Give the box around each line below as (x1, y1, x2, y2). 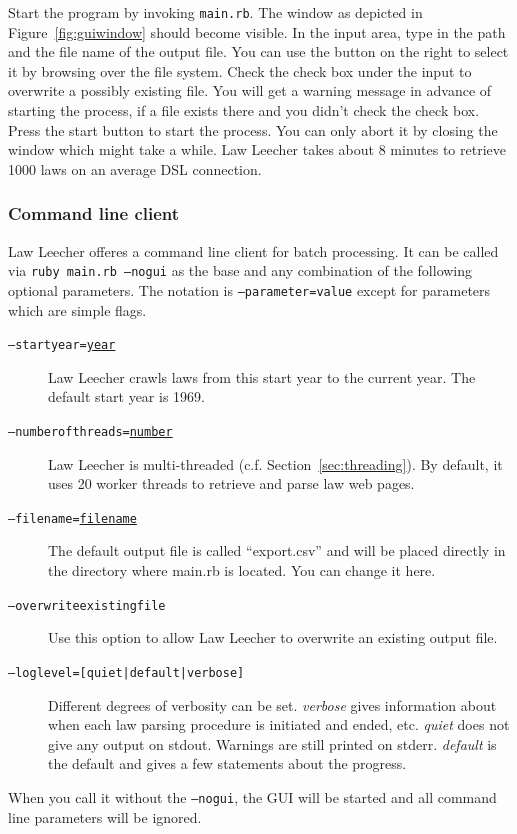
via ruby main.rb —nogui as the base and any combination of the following (8, 260, 473, 281)
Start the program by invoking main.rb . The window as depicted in (8, 2, 423, 22)
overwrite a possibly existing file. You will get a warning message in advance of (8, 80, 492, 101)
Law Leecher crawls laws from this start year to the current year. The (48, 366, 476, 387)
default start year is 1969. (48, 386, 205, 407)
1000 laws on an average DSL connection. (8, 158, 262, 179)
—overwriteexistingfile (8, 598, 166, 613)
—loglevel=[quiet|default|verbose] (8, 665, 245, 680)
